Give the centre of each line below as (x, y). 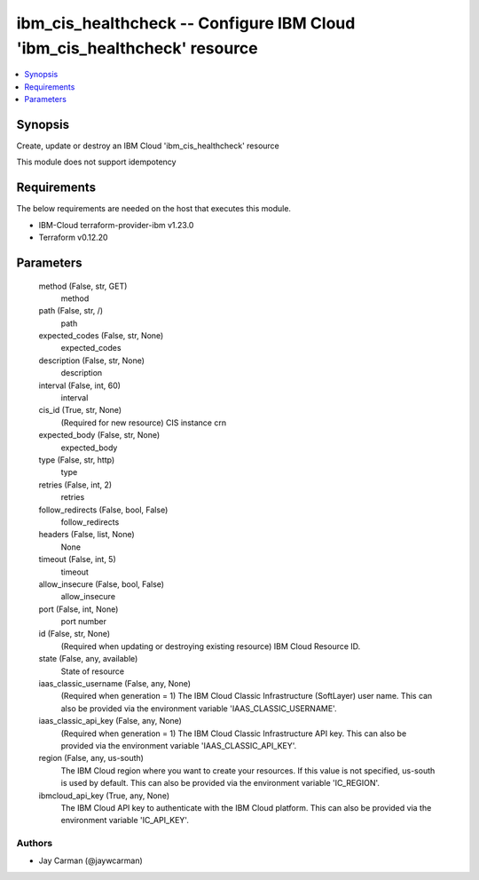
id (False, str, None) (75, 634)
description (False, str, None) (92, 361)
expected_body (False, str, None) (99, 435)
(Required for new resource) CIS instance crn (143, 423)
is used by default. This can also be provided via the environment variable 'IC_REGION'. (220, 783)
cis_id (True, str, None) (80, 410)
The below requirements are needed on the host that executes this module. (154, 209)
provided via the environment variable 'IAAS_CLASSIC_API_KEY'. (179, 745)
